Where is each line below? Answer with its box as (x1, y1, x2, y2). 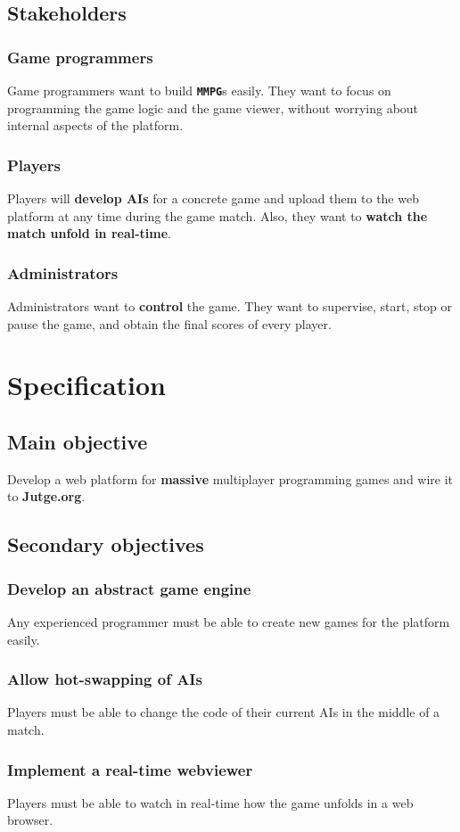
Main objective (7, 428, 148, 456)
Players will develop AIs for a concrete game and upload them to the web (7, 189, 419, 208)
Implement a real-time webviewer (7, 758, 253, 780)
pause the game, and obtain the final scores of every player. (7, 314, 332, 333)
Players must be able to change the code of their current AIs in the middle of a (7, 703, 440, 721)
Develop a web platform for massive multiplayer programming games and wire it (7, 469, 454, 488)
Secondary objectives (7, 531, 204, 558)
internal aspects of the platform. (7, 116, 184, 135)
